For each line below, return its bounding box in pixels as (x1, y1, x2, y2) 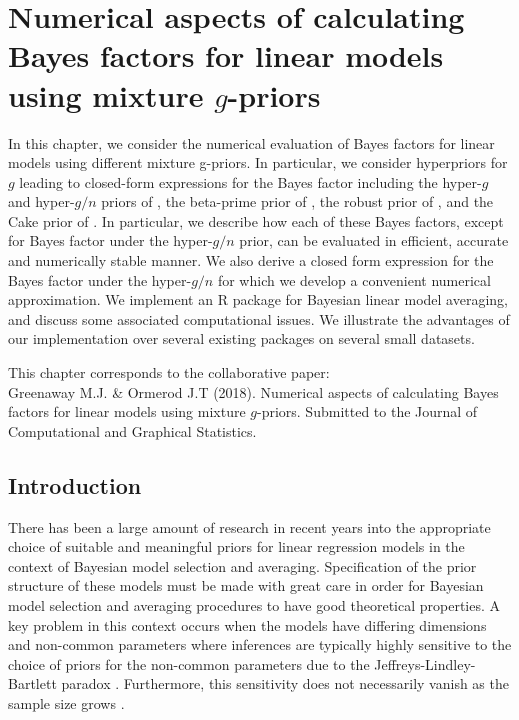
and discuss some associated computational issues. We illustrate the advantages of (8, 308, 510, 329)
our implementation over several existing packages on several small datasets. (8, 328, 475, 349)
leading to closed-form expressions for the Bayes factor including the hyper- (19, 171, 482, 192)
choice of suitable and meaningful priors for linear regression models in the (8, 536, 465, 557)
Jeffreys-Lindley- (374, 653, 476, 674)
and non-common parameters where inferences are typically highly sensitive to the (8, 634, 512, 655)
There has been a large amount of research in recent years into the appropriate (8, 516, 491, 537)
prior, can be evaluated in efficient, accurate (239, 230, 509, 251)
